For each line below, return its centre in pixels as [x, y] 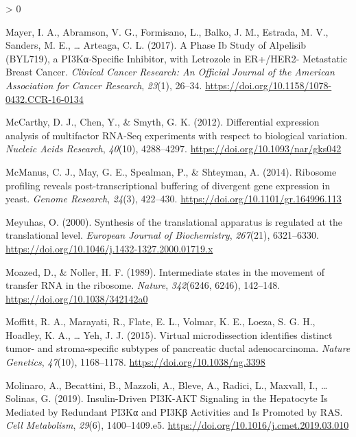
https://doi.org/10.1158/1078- [269, 85]
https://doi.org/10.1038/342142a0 [77, 298]
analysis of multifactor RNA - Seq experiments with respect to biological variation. [177, 135]
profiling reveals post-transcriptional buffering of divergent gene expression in [168, 185]
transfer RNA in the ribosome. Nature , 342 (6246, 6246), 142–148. [143, 285]
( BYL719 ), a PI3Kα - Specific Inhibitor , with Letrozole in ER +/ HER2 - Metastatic [177, 58]
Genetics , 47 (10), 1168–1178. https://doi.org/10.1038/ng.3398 [135, 362]
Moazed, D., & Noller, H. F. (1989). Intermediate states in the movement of [165, 271]
